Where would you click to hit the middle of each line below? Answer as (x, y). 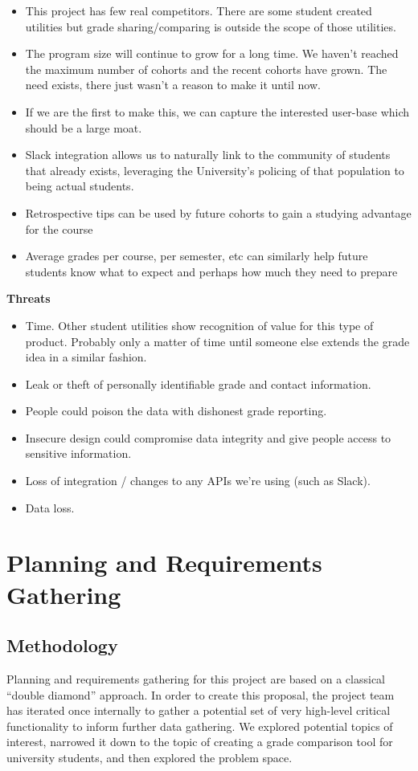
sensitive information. (78, 453)
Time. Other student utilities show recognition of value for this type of (199, 325)
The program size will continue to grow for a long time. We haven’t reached (212, 53)
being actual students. (80, 186)
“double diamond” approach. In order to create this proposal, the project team (201, 694)
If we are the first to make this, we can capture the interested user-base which (217, 111)
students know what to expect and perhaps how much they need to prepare (211, 271)
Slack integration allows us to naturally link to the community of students (208, 155)
